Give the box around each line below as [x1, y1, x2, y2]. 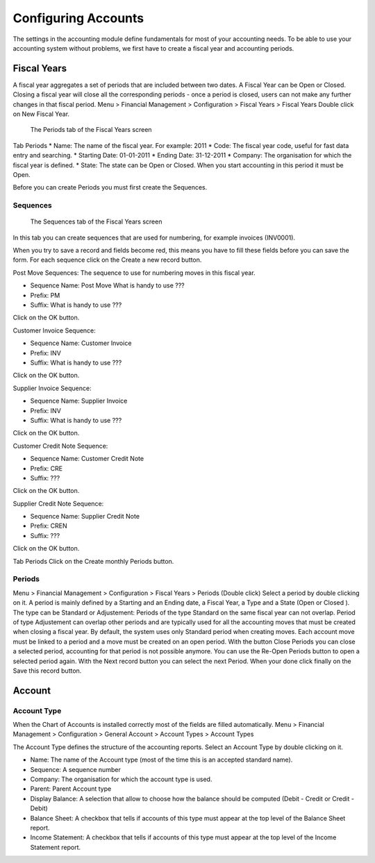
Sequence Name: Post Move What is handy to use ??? [30, 281, 185, 290]
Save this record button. [12, 667, 82, 675]
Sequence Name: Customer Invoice [30, 339, 132, 347]
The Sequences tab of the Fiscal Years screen [30, 217, 162, 226]
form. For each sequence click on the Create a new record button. [12, 255, 202, 264]
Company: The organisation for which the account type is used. [30, 775, 212, 784]
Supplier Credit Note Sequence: [12, 499, 104, 508]
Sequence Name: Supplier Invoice [30, 396, 128, 405]
